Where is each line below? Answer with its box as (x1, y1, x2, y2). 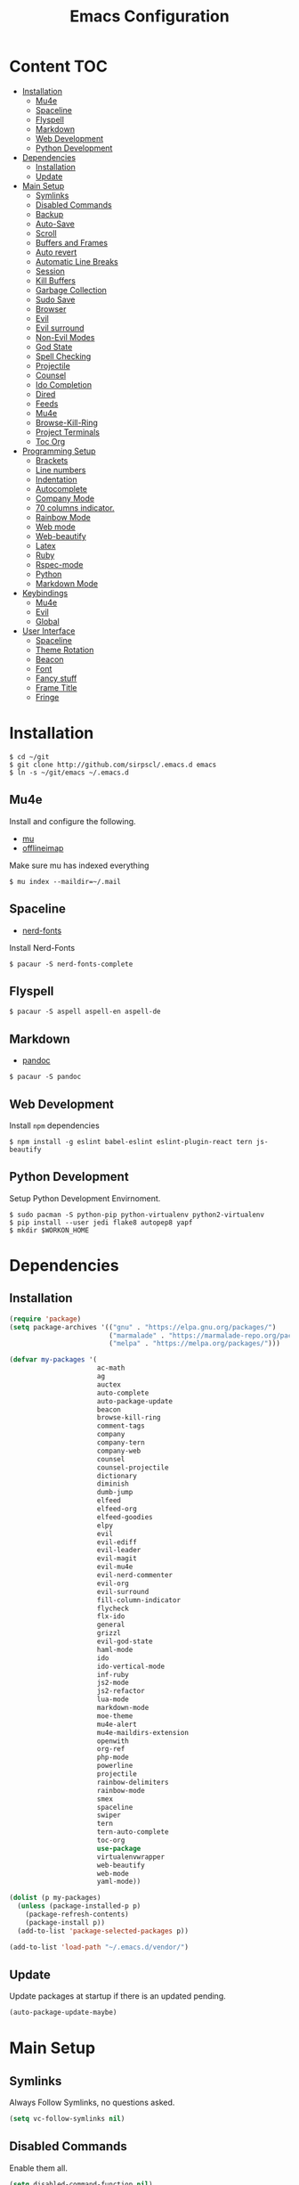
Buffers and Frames (35, 237, 109, 248)
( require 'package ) (9, 1314, 82, 1323)
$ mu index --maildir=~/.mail (9, 877, 122, 886)
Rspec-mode (35, 559, 84, 569)
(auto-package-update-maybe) (9, 2008, 117, 2017)
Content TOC (9, 56, 109, 77)
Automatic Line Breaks (35, 256, 118, 266)
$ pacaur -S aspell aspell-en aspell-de (9, 1007, 162, 1017)
